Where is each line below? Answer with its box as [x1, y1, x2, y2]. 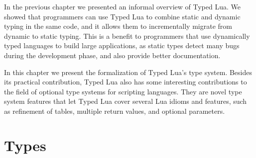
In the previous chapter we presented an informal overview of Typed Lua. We [4, 1, 241, 11]
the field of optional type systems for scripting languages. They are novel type [4, 86, 242, 96]
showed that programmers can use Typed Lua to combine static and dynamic [4, 11, 241, 21]
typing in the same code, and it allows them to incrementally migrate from [4, 21, 232, 31]
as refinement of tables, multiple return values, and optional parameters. [4, 105, 225, 116]
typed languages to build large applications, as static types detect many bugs [4, 40, 240, 51]
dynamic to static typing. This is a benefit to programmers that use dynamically [4, 30, 250, 41]
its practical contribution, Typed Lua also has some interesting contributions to [4, 77, 247, 87]
